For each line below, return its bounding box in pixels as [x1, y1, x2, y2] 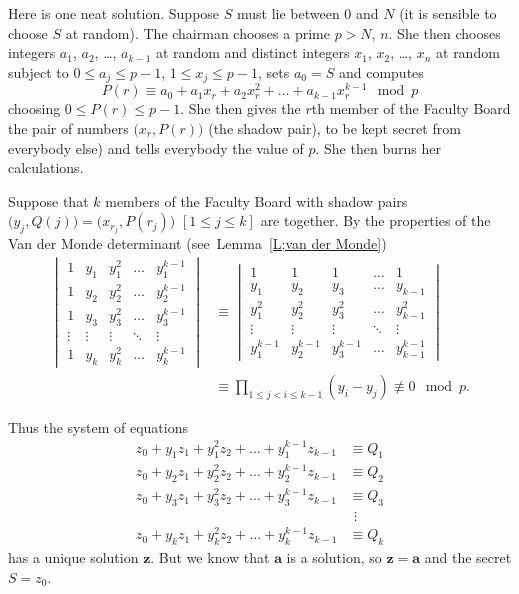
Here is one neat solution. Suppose [8, 3, 220, 23]
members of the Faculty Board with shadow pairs [105, 190, 408, 211]
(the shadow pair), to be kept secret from [208, 117, 461, 138]
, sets [258, 61, 290, 82]
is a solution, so [286, 547, 382, 568]
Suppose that [8, 190, 89, 211]
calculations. [8, 157, 84, 178]
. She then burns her [315, 137, 441, 158]
